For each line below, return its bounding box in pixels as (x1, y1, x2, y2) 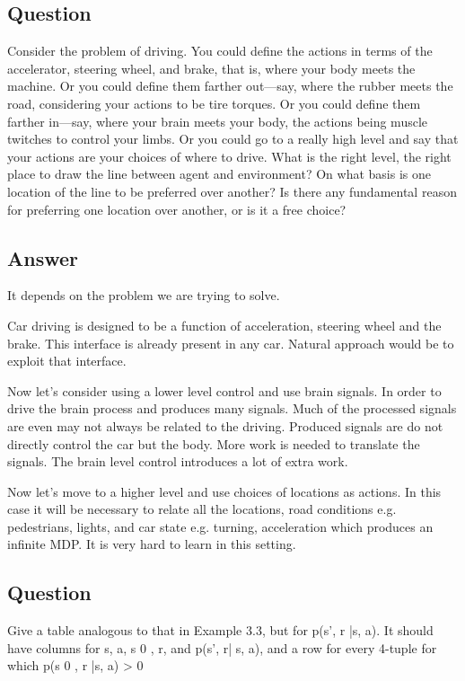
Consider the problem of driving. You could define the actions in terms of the (7, 41, 433, 60)
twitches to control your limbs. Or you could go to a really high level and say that (7, 129, 459, 148)
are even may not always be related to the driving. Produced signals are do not (7, 416, 443, 435)
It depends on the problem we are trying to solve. (7, 286, 280, 305)
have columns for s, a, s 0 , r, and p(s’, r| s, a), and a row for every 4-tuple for (7, 638, 437, 657)
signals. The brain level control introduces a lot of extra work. (7, 452, 348, 471)
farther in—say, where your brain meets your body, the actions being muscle (7, 111, 428, 130)
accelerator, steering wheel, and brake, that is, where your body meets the (7, 58, 416, 77)
